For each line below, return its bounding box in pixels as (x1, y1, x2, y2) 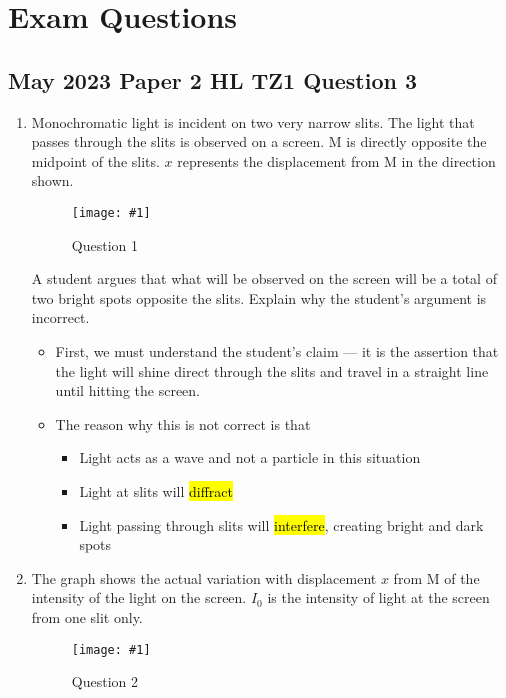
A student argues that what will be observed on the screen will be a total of (31, 268, 497, 289)
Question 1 (71, 234, 138, 255)
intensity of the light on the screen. (31, 587, 247, 608)
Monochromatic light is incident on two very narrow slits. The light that (31, 111, 475, 132)
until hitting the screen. (55, 380, 201, 401)
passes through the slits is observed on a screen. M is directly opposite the (31, 131, 487, 152)
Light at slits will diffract (79, 480, 234, 501)
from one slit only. (31, 606, 143, 627)
